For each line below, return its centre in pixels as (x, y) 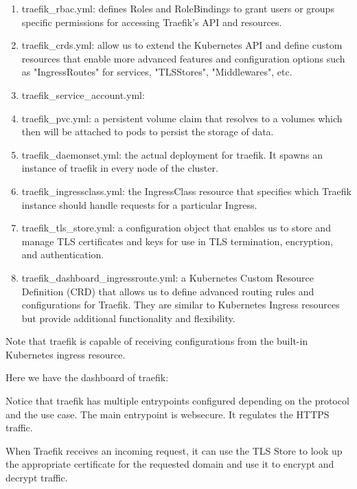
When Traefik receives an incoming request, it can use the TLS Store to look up (174, 450)
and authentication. (63, 254)
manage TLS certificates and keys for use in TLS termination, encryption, (177, 241)
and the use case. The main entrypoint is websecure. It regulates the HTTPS (168, 414)
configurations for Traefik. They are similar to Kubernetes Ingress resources (181, 305)
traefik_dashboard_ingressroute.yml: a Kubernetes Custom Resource (168, 277)
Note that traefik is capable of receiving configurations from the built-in (157, 341)
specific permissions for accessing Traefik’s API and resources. (152, 22)
